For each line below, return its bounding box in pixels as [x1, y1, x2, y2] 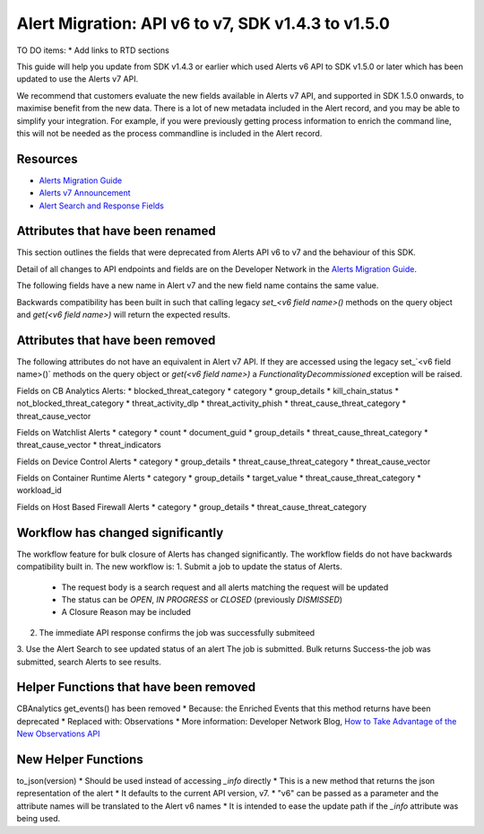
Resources [16, 151, 78, 166]
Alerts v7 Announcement [39, 188, 131, 198]
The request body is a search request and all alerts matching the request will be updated [61, 582, 389, 593]
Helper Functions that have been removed [16, 680, 256, 695]
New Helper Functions [16, 752, 143, 767]
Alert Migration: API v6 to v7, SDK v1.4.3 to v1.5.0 [16, 13, 390, 33]
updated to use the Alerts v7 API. [16, 74, 139, 84]
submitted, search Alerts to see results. [16, 656, 161, 667]
